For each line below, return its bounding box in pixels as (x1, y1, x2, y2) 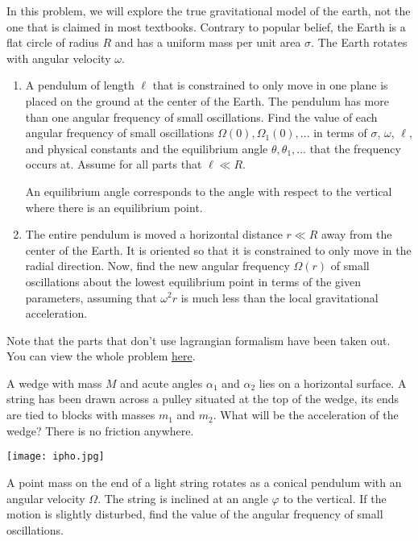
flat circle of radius (6, 34, 99, 51)
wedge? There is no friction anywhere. (6, 422, 194, 439)
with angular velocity (6, 49, 111, 66)
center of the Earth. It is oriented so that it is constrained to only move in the (25, 241, 412, 258)
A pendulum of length (25, 77, 135, 94)
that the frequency (309, 139, 401, 156)
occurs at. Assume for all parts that (25, 156, 202, 173)
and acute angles (120, 374, 203, 391)
